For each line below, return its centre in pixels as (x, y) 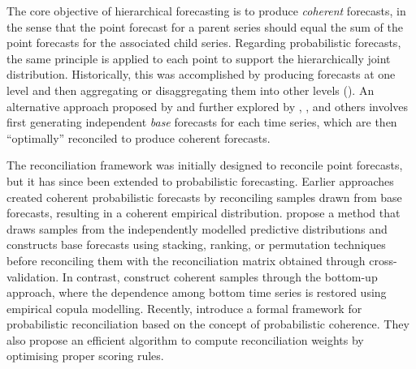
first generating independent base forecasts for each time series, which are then (202, 122)
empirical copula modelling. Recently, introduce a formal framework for (184, 308)
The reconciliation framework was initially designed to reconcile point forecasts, (205, 165)
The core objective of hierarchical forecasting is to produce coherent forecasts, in (206, 11)
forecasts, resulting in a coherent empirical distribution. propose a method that (204, 213)
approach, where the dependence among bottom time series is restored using (197, 292)
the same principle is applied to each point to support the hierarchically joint (199, 58)
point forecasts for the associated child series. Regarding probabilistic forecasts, (204, 43)
